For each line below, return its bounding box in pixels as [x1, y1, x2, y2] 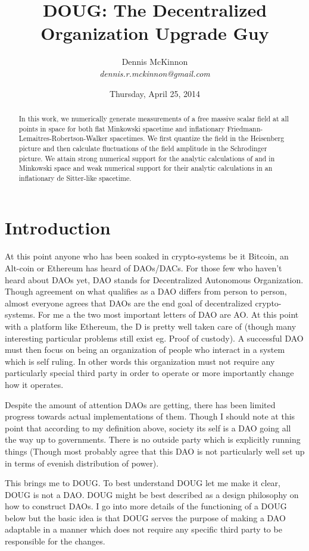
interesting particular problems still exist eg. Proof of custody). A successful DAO [5, 331, 304, 344]
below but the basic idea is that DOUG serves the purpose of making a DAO [5, 511, 286, 524]
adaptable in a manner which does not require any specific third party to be [5, 523, 282, 536]
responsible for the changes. [5, 535, 105, 547]
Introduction [5, 215, 111, 240]
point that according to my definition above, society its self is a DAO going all [5, 421, 291, 434]
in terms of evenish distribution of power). [5, 456, 159, 469]
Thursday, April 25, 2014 [109, 87, 201, 99]
